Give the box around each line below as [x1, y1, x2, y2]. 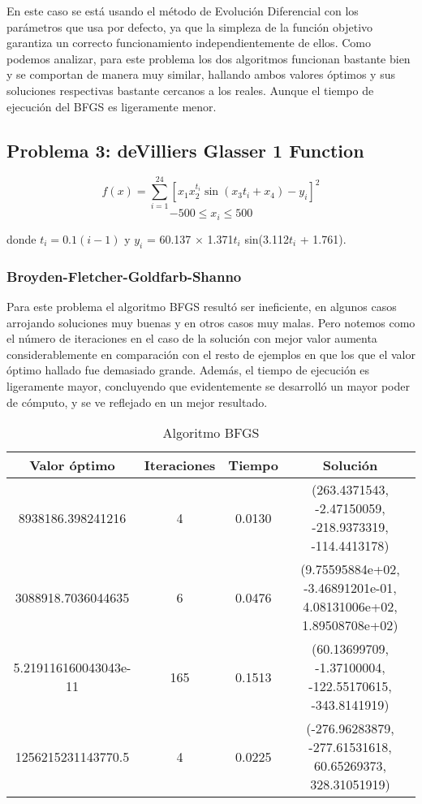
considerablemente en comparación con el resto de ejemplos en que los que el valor [6, 345, 416, 362]
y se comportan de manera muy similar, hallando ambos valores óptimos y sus [6, 66, 395, 83]
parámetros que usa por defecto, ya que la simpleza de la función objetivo [6, 18, 373, 35]
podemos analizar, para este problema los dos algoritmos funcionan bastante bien [6, 50, 411, 67]
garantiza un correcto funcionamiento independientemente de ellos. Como [6, 34, 371, 51]
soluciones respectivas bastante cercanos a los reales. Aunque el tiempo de [6, 81, 374, 98]
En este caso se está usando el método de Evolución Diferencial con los [6, 2, 359, 19]
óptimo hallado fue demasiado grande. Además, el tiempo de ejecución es [6, 361, 370, 378]
